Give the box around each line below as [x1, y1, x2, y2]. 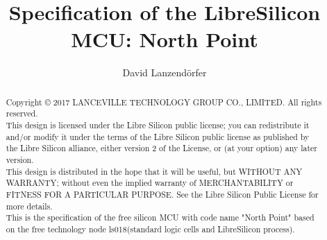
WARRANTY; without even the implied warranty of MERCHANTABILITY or [6, 177, 294, 189]
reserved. [6, 108, 38, 119]
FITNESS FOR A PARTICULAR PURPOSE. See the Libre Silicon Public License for [6, 188, 319, 200]
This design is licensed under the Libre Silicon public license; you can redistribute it [6, 119, 310, 131]
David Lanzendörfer [122, 65, 207, 80]
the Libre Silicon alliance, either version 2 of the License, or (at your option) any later [6, 142, 318, 154]
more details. [6, 200, 53, 212]
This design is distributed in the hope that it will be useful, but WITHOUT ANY [6, 165, 303, 177]
